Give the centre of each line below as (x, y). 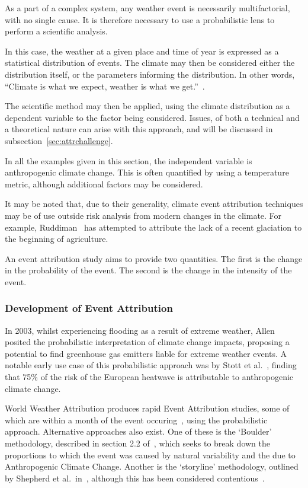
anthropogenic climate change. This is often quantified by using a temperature (147, 172)
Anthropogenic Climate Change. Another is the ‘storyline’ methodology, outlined (152, 466)
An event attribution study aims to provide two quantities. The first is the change (154, 258)
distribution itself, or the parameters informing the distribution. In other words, (150, 74)
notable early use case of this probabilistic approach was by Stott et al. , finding (151, 365)
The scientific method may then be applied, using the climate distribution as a (147, 106)
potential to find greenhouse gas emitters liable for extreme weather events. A (146, 353)
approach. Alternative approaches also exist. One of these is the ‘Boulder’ (138, 431)
